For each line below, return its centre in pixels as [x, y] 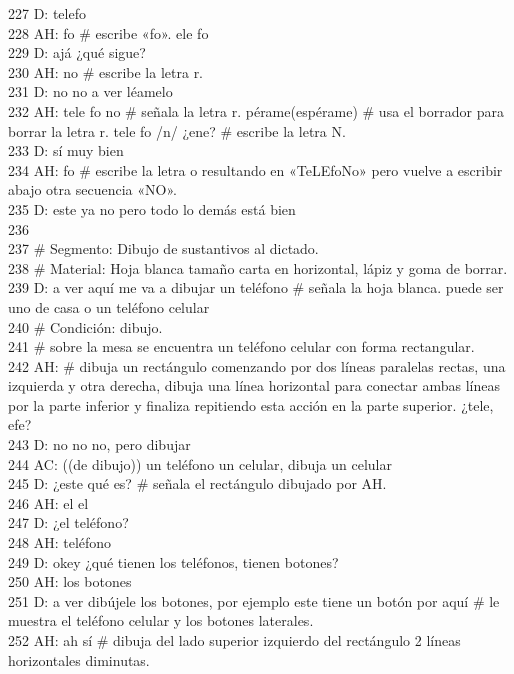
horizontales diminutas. [79, 659]
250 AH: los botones [70, 581]
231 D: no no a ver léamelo [90, 91]
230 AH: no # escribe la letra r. [106, 71]
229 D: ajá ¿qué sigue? [77, 52]
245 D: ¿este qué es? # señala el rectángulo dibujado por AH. [197, 483]
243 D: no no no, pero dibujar [99, 444]
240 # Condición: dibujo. [85, 326]
